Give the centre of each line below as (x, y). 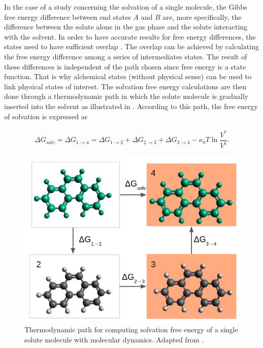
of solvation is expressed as (46, 116)
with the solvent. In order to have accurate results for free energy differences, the (130, 36)
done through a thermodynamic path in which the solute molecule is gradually (126, 96)
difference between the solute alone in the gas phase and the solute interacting (126, 27)
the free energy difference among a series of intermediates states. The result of (126, 56)
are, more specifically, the (202, 16)
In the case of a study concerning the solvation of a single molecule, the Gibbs (126, 7)
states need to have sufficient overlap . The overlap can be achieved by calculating (131, 46)
